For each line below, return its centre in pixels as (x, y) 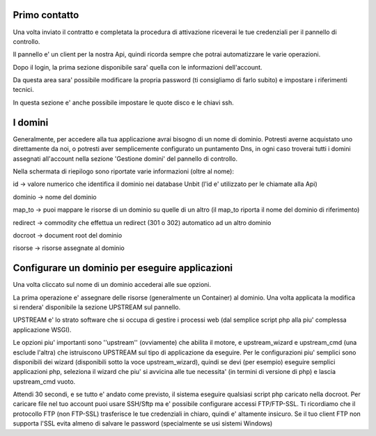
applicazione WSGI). (42, 329)
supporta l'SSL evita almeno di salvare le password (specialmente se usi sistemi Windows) (143, 423)
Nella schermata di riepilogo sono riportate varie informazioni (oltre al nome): (124, 171)
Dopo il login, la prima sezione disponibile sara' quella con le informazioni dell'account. (138, 67)
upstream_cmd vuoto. (44, 381)
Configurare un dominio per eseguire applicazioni (123, 268)
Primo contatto (46, 15)
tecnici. (23, 90)
